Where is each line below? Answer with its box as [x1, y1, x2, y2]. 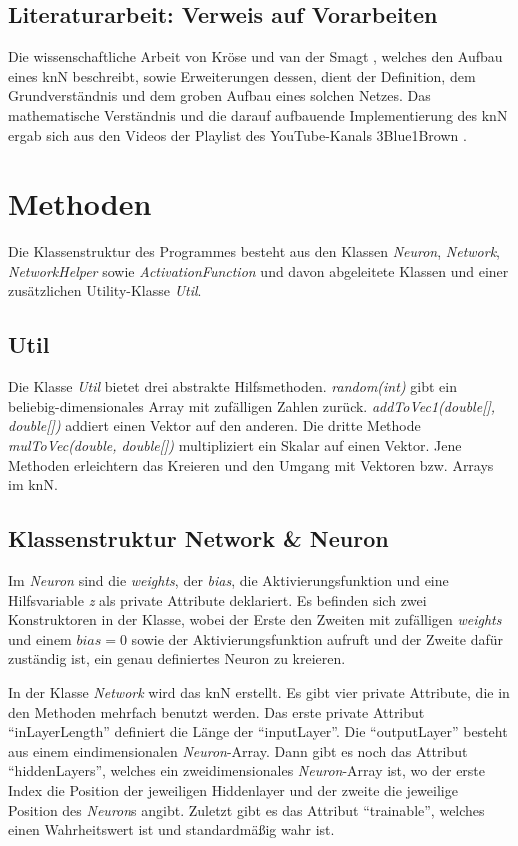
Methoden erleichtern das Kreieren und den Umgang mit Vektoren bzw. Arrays [8, 454, 494, 475]
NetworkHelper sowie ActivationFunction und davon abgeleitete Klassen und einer [8, 260, 509, 281]
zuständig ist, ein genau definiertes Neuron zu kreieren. [8, 648, 346, 669]
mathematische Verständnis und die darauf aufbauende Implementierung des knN [8, 104, 508, 125]
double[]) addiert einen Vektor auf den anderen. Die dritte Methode [8, 415, 421, 436]
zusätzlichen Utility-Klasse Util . [8, 280, 202, 301]
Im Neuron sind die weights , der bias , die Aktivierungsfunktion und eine [8, 570, 449, 591]
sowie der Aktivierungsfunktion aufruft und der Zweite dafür [131, 628, 504, 649]
